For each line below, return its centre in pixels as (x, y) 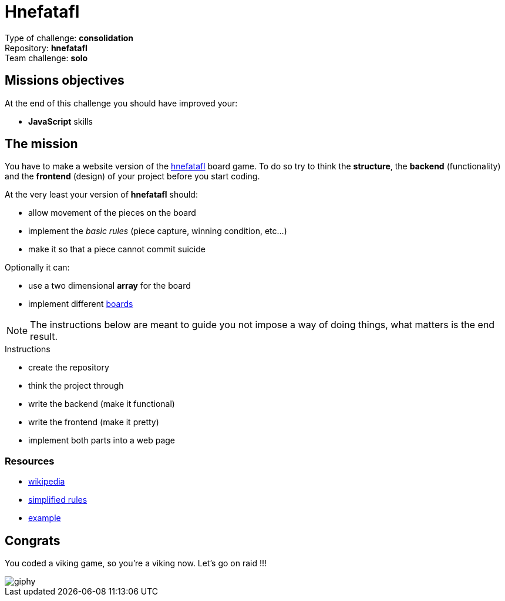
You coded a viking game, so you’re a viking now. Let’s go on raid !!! (136, 563)
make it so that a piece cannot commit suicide (117, 249)
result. (44, 337)
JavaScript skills (60, 121)
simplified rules (58, 500)
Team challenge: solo (46, 58)
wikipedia (47, 482)
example (45, 518)
